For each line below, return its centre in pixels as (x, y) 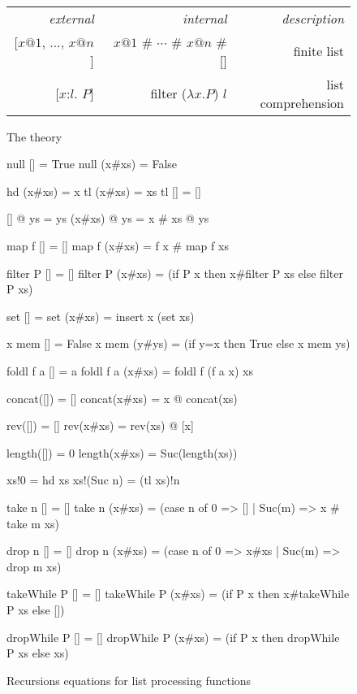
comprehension (302, 102)
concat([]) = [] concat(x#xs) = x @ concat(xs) (122, 398)
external (71, 18)
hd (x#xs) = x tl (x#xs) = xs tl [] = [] (104, 191)
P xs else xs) (38, 653)
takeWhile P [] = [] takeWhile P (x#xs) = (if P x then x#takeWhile (178, 594)
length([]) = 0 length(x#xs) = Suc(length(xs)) (122, 452)
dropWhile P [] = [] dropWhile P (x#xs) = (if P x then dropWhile (173, 637)
